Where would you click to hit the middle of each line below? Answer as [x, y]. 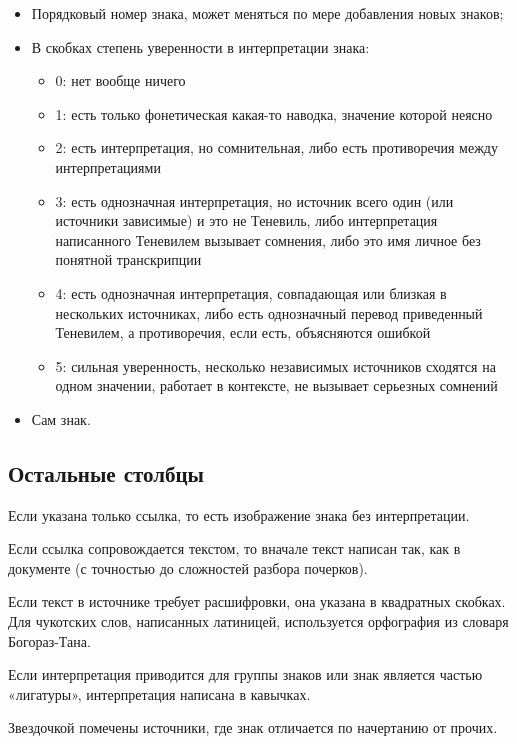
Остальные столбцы [106, 472]
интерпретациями [108, 166]
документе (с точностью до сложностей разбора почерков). [188, 567]
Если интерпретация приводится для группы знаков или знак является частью [245, 674]
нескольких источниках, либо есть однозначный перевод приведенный [269, 312]
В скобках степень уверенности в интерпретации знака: [200, 46]
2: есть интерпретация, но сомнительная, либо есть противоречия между [276, 147]
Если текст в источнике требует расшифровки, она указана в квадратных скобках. [257, 601]
